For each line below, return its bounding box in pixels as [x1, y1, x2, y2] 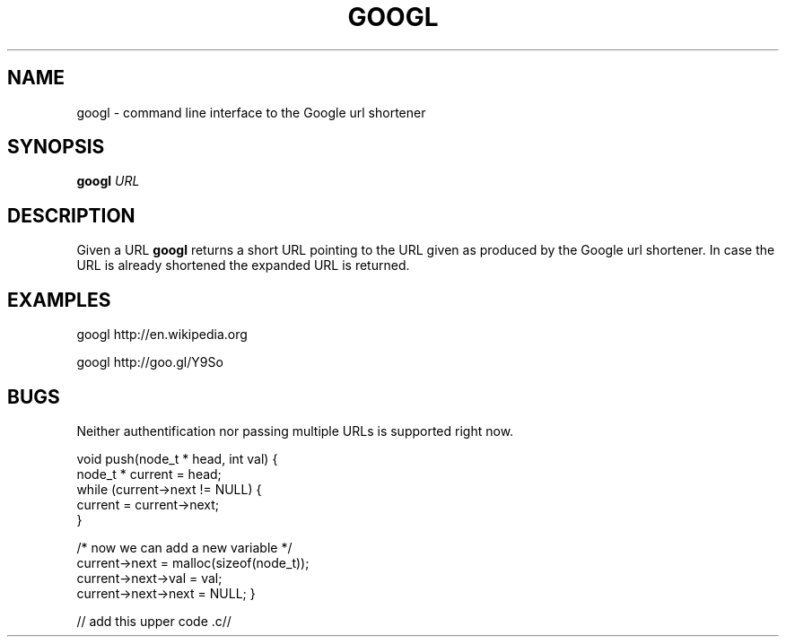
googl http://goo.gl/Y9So [76, 354, 223, 370]
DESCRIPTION [7, 204, 135, 227]
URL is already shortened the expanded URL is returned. [76, 257, 410, 274]
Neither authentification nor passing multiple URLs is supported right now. [76, 422, 514, 439]
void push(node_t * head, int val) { [76, 450, 278, 466]
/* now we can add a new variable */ [76, 539, 293, 555]
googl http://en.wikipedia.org [76, 326, 248, 343]
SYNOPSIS [7, 135, 105, 159]
